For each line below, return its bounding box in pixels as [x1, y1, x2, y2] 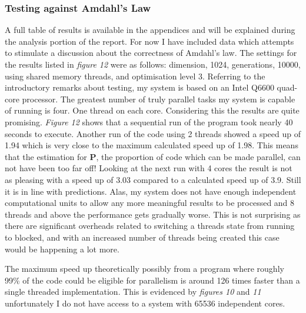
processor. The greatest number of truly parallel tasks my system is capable [22, 92, 295, 105]
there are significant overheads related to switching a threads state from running [5, 219, 295, 232]
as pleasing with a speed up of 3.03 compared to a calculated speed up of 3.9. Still [5, 173, 301, 185]
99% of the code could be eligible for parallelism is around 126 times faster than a [5, 274, 300, 286]
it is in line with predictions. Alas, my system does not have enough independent [5, 185, 297, 197]
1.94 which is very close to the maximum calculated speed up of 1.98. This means [5, 139, 298, 151]
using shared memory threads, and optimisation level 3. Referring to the [5, 69, 265, 82]
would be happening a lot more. [5, 242, 119, 255]
